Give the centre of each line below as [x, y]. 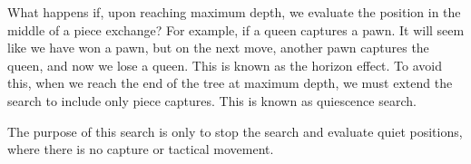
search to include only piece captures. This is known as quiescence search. [212, 100]
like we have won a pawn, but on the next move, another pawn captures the [218, 48]
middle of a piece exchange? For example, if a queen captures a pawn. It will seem [236, 29]
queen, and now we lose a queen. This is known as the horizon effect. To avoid [225, 65]
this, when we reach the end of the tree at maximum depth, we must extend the [230, 83]
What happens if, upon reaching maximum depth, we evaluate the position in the [234, 12]
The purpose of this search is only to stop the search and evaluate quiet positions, [235, 131]
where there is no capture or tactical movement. [141, 149]
